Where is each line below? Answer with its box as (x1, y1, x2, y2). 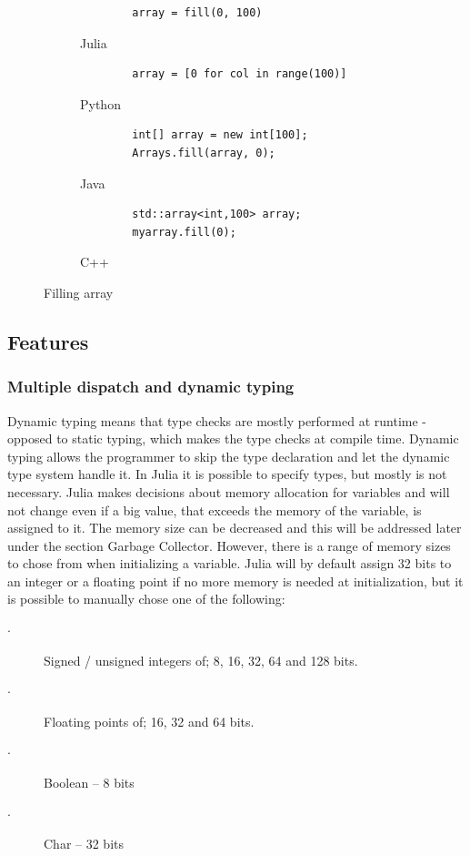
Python (80, 94, 121, 113)
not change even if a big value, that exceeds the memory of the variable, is (7, 500, 422, 519)
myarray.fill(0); (132, 225, 236, 239)
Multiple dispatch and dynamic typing (7, 375, 295, 398)
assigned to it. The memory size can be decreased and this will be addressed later (7, 518, 462, 537)
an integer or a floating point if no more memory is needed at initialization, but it (7, 571, 464, 590)
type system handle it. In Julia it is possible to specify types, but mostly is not (7, 464, 447, 484)
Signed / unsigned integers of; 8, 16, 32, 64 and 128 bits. (44, 650, 358, 669)
